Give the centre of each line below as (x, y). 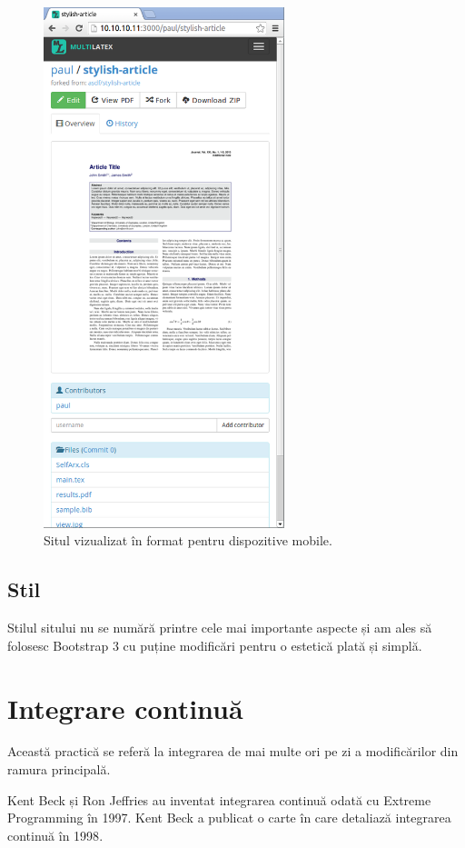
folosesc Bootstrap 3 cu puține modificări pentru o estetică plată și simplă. (215, 645)
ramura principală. (59, 769)
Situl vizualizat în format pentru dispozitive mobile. (188, 540)
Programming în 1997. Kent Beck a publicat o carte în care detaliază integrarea (229, 818)
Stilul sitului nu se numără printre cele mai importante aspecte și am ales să (220, 628)
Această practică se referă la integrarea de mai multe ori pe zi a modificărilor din (233, 751)
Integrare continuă (125, 708)
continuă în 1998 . (55, 835)
